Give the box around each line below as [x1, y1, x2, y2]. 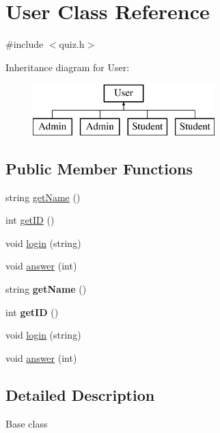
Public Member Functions [5, 157, 193, 179]
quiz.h [59, 37, 85, 51]
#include [5, 37, 44, 51]
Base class [5, 416, 48, 430]
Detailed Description [5, 384, 155, 405]
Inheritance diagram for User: [5, 60, 130, 74]
